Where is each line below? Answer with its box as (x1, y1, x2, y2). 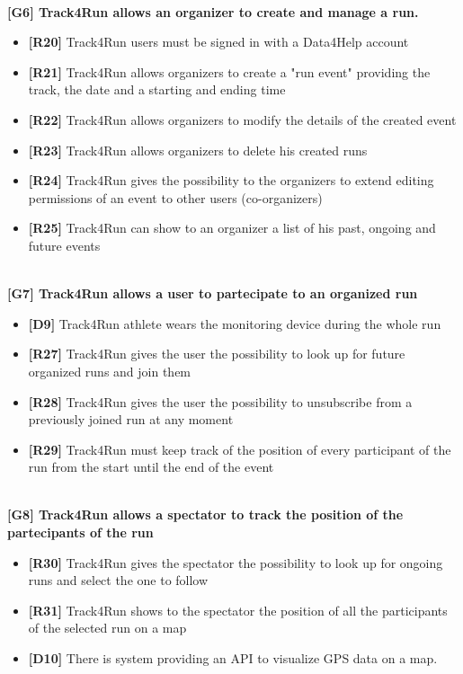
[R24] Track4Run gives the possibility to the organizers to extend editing (28, 171, 434, 190)
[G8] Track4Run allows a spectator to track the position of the (7, 505, 404, 524)
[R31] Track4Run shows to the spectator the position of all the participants (28, 600, 448, 619)
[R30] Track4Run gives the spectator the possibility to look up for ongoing (28, 553, 443, 572)
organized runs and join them (28, 361, 191, 380)
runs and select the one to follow (28, 571, 209, 590)
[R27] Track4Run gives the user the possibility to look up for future (28, 344, 405, 363)
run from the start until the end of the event (28, 457, 274, 476)
